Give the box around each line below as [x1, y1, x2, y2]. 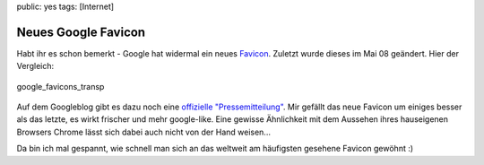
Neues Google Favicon [16, 24, 146, 39]
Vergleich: [16, 61, 54, 72]
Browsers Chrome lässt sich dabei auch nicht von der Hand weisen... [16, 126, 271, 137]
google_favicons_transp [16, 81, 105, 91]
